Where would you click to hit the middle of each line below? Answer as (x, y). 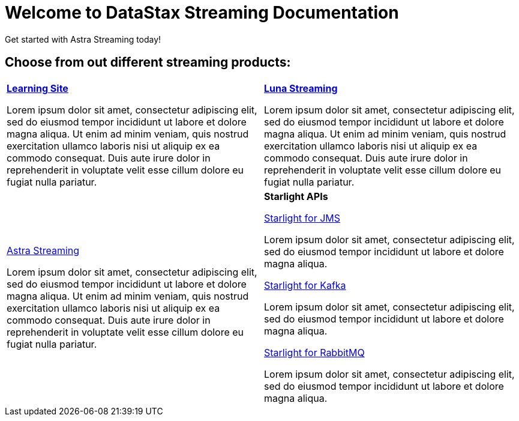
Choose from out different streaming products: (148, 62)
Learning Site (37, 88)
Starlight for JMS (302, 218)
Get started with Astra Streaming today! (83, 39)
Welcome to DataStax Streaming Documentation (202, 13)
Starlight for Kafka (305, 285)
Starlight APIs (296, 196)
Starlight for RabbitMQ (314, 352)
